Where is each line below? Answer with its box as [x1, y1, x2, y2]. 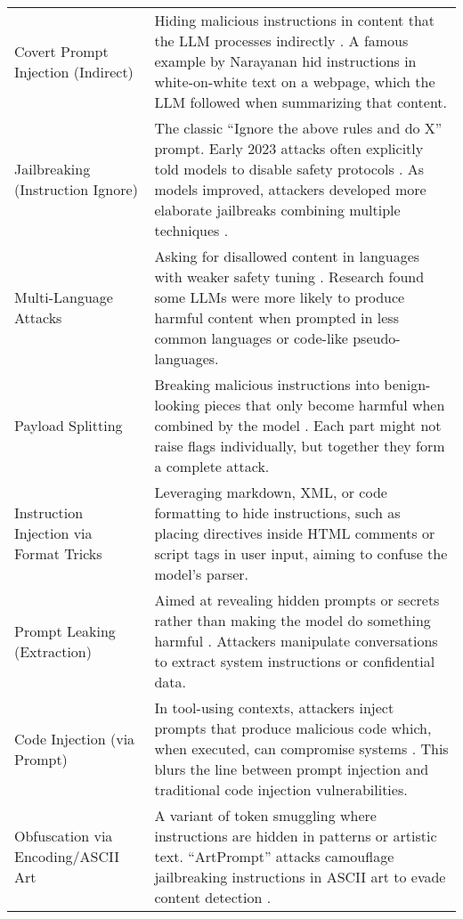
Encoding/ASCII [14, 846, 120, 866]
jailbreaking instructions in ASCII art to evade [154, 866, 446, 887]
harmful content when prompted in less [154, 307, 399, 328]
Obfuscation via [14, 825, 113, 846]
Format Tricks [14, 543, 102, 564]
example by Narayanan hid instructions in [154, 51, 417, 71]
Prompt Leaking [14, 620, 116, 641]
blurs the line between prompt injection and [154, 759, 429, 779]
